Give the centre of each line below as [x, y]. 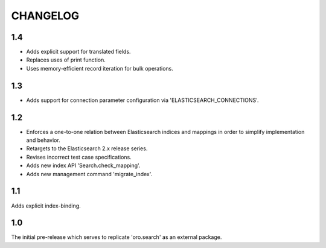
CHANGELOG [45, 16]
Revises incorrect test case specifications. [79, 157]
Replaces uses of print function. [66, 60]
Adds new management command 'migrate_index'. [89, 174]
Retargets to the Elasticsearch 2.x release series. [87, 148]
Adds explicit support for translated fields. [78, 52]
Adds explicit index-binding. [46, 206]
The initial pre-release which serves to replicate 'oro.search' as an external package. [117, 237]
